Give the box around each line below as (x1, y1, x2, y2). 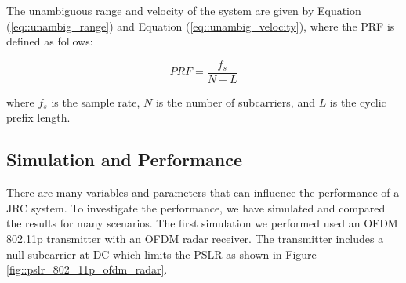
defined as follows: (6, 33, 93, 49)
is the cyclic (329, 93, 386, 110)
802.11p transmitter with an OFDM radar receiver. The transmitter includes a (6, 230, 384, 247)
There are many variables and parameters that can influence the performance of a (6, 184, 400, 201)
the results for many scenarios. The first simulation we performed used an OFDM (6, 215, 398, 231)
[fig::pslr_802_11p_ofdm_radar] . (6, 261, 168, 278)
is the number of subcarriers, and (155, 93, 315, 110)
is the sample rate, (51, 93, 140, 110)
